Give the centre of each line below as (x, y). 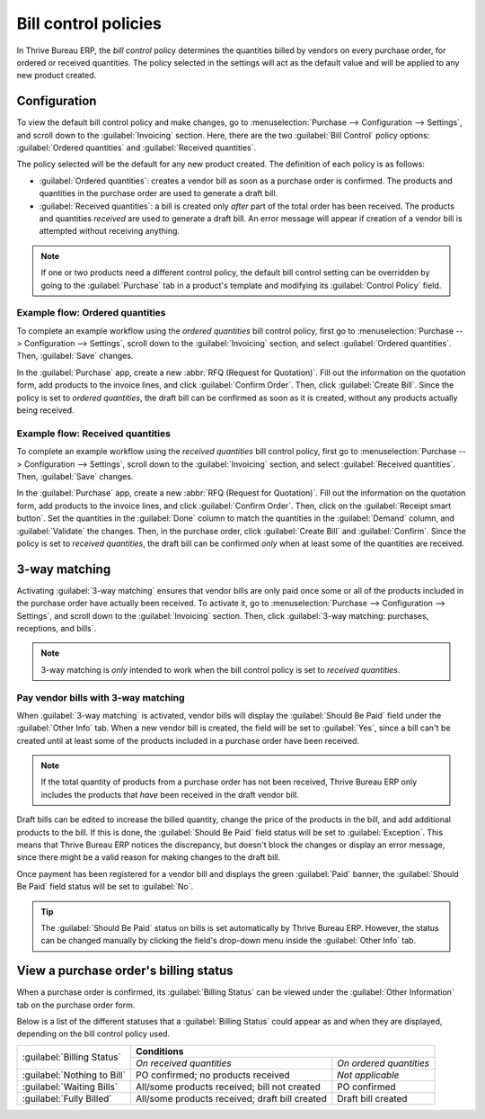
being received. (46, 410)
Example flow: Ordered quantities (91, 313)
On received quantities (184, 1063)
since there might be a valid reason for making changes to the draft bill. (149, 857)
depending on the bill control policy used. (93, 1034)
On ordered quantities (384, 1063)
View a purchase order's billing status (125, 971)
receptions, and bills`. (57, 628)
